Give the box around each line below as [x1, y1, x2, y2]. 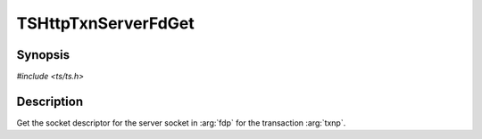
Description [16, 94, 84, 109]
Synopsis [16, 47, 71, 62]
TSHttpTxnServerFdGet [16, 13, 195, 33]
